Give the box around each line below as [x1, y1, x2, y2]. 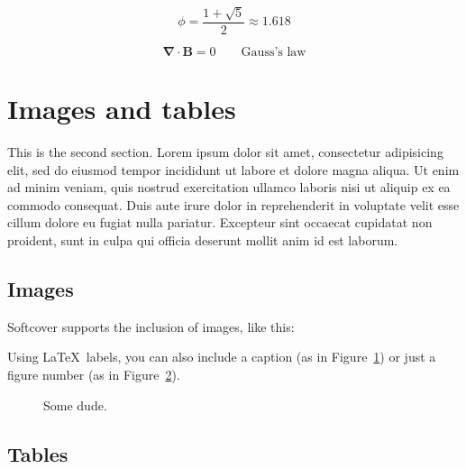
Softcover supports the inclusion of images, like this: [7, 317, 295, 336]
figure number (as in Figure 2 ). [7, 364, 180, 383]
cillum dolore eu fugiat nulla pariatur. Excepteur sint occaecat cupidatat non [7, 213, 433, 232]
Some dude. [43, 395, 107, 414]
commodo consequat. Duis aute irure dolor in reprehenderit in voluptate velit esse [7, 195, 460, 214]
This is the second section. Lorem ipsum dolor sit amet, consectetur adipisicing [7, 142, 443, 161]
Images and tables [7, 90, 236, 127]
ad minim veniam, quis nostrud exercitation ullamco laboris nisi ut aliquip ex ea [7, 178, 451, 197]
